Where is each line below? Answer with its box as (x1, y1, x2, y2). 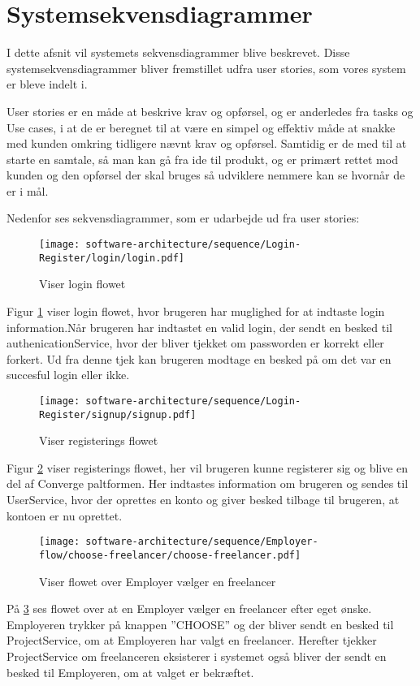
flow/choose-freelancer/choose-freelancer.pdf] (39, 549, 301, 561)
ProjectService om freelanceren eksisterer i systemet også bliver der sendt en (6, 647, 387, 664)
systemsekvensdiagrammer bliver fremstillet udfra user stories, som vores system (6, 59, 406, 76)
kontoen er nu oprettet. (6, 507, 123, 524)
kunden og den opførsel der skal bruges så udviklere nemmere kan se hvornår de (6, 166, 405, 183)
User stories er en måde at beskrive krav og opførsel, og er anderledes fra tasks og (6, 102, 414, 119)
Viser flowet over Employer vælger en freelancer (39, 572, 276, 589)
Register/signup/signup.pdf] (39, 408, 197, 421)
